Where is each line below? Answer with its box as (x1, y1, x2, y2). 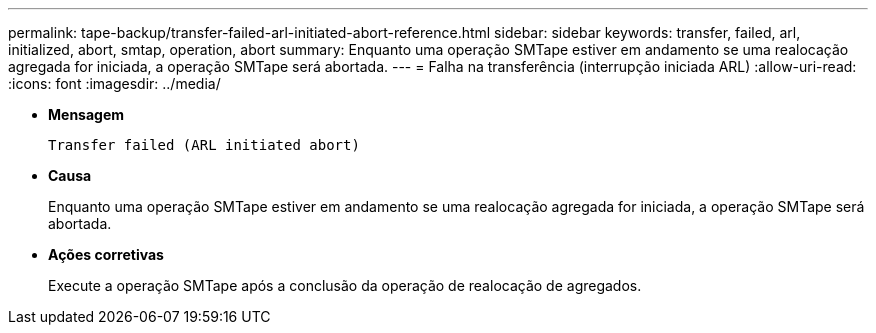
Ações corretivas (48, 246, 164, 263)
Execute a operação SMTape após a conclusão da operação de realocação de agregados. (48, 277, 642, 294)
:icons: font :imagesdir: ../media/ (8, 75, 221, 92)
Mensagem (48, 106, 125, 123)
